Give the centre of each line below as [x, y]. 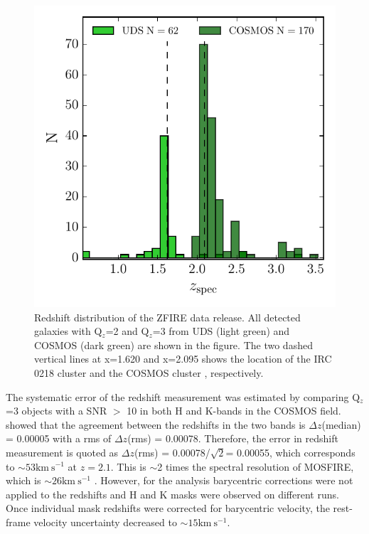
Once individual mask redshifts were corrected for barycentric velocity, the [168, 508]
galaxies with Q [68, 331]
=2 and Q [127, 331]
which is [23, 480]
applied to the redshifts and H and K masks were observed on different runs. [172, 494]
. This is [128, 466]
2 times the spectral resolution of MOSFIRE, [256, 466]
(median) [341, 424]
